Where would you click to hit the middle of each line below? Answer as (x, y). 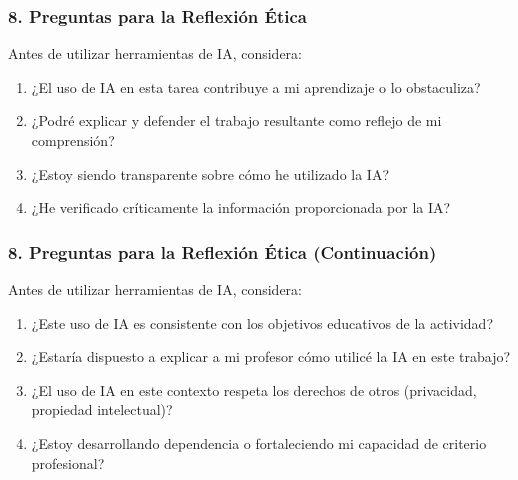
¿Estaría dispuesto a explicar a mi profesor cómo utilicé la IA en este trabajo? (271, 356)
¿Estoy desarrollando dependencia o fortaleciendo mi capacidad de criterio (259, 442)
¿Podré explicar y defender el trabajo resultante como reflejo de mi (236, 120)
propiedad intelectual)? (102, 409)
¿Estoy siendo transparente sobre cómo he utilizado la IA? (210, 173)
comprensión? (73, 140)
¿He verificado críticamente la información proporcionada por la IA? (241, 207)
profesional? (68, 462)
